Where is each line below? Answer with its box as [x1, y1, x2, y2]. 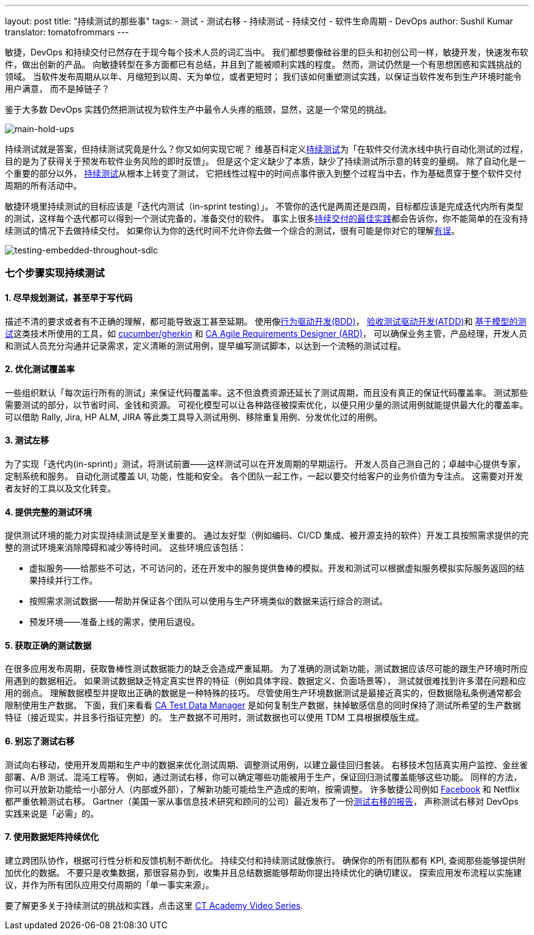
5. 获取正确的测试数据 [5, 640, 91, 651]
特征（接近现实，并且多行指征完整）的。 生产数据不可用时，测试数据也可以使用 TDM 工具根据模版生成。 [5, 712, 424, 723]
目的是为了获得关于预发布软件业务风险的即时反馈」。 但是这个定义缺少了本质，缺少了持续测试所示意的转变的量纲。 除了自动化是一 [5, 156, 526, 166]
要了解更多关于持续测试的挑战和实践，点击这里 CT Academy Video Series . [5, 900, 304, 911]
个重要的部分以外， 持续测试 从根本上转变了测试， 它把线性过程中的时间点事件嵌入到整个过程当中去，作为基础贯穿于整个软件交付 [5, 168, 522, 178]
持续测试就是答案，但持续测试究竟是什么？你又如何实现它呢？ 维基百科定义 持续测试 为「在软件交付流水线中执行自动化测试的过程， [5, 144, 528, 154]
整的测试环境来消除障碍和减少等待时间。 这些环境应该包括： [5, 542, 246, 553]
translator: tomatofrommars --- [5, 27, 129, 37]
